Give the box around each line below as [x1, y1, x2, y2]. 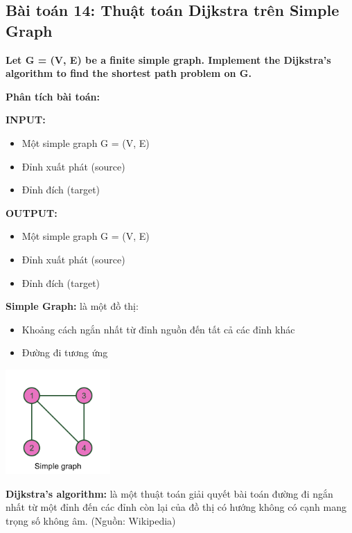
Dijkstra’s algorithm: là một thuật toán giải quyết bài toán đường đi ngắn [6, 486, 333, 500]
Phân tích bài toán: [6, 89, 100, 103]
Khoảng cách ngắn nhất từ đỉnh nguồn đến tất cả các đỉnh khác [21, 322, 295, 336]
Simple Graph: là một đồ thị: [6, 299, 139, 313]
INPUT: [6, 112, 46, 127]
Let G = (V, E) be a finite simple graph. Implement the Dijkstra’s [6, 52, 331, 67]
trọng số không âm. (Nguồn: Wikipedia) [6, 513, 176, 527]
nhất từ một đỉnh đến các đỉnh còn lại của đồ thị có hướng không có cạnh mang [6, 500, 346, 514]
